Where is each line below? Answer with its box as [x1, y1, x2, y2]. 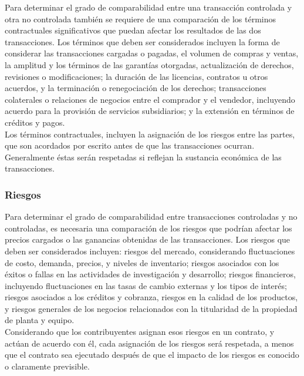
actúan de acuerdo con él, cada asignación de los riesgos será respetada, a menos [5, 337, 294, 349]
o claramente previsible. [5, 360, 90, 372]
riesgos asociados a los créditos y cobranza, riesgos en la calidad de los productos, [5, 291, 298, 303]
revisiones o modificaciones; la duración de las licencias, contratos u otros [5, 70, 268, 82]
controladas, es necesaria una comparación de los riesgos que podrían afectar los [5, 221, 292, 234]
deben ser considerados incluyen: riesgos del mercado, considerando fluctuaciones [5, 244, 295, 257]
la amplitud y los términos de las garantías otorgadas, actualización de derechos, [5, 58, 294, 70]
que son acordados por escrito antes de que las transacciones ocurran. [5, 139, 255, 152]
